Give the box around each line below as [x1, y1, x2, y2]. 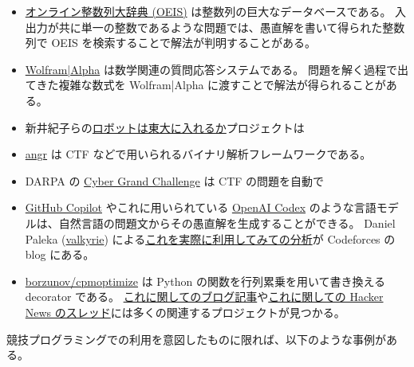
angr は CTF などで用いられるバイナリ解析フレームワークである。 [25, 146, 372, 162]
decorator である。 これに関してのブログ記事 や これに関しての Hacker [25, 288, 384, 305]
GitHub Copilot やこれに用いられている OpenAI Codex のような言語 [25, 199, 377, 216]
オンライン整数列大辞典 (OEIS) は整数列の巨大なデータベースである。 [25, 3, 392, 19]
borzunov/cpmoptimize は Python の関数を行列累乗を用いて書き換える [25, 272, 386, 289]
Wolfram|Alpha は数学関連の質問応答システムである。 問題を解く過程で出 [25, 61, 408, 77]
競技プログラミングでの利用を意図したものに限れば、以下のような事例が [6, 330, 386, 347]
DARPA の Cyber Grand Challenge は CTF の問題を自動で [25, 172, 325, 189]
